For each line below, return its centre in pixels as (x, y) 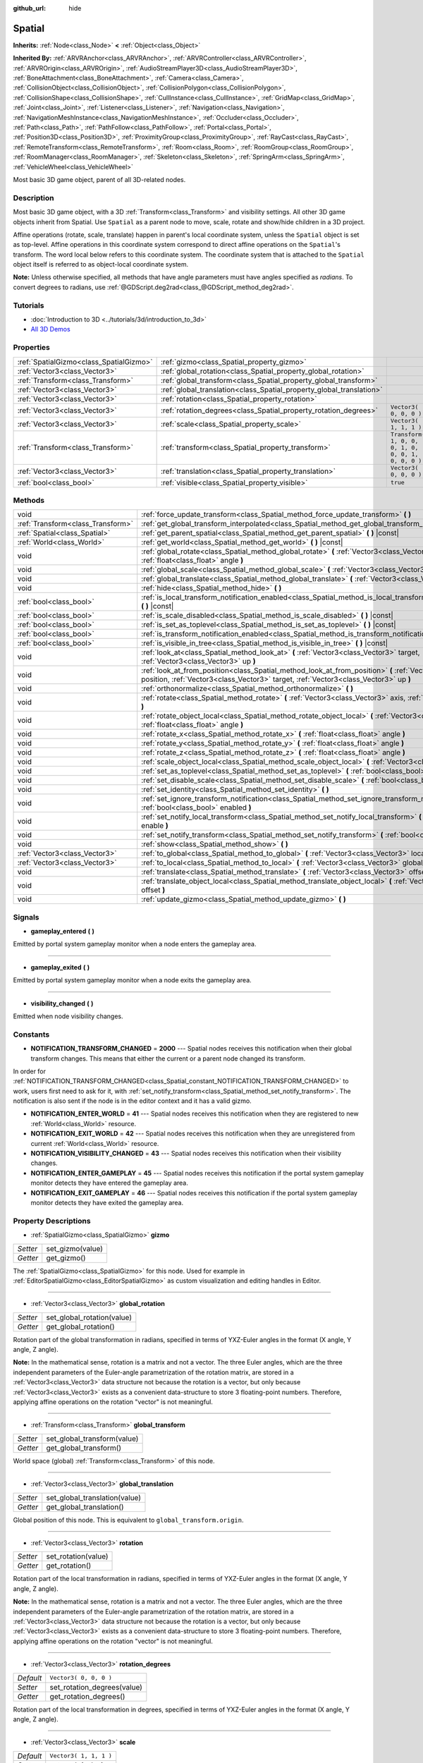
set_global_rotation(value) (89, 1317)
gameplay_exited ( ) (60, 967)
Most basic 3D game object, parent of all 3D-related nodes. (99, 179)
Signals (26, 917)
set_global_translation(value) (93, 1497)
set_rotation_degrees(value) (96, 1687)
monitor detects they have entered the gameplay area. (109, 1183)
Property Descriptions (52, 1221)
